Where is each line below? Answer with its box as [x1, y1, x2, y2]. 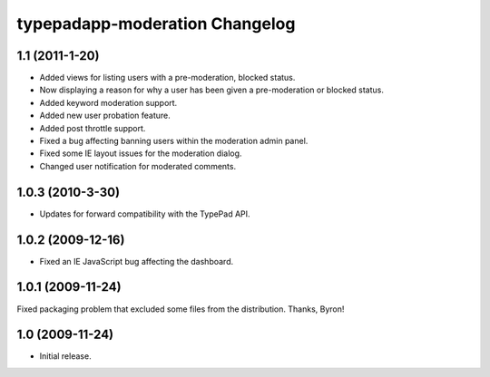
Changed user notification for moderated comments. [39, 160, 236, 171]
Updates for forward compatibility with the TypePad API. [39, 208, 250, 219]
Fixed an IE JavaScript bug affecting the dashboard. [39, 256, 234, 266]
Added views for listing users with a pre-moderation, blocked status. [39, 72, 296, 83]
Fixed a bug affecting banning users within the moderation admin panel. [39, 136, 309, 147]
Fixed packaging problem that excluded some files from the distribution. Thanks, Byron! [16, 304, 345, 314]
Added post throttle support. [39, 122, 146, 133]
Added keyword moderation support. [39, 97, 178, 108]
